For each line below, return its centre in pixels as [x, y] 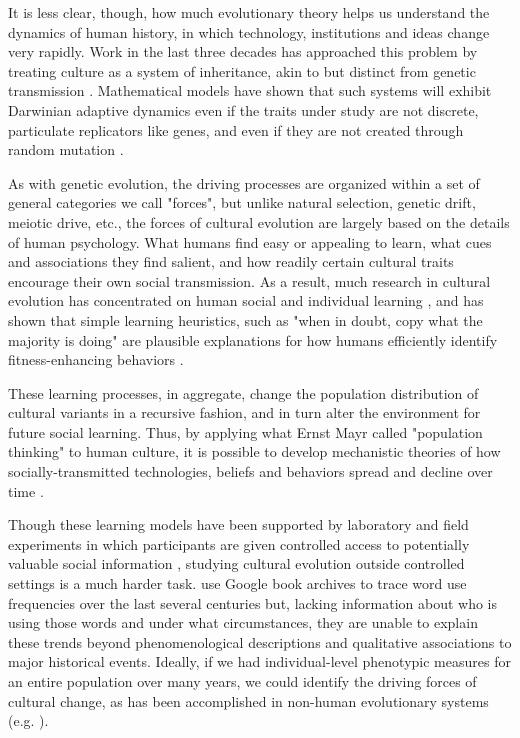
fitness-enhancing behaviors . [96, 359]
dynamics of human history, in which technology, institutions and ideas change [249, 31]
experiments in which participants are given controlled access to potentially [239, 543]
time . [26, 490]
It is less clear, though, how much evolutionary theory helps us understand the [249, 12]
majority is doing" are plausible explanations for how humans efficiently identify [253, 339]
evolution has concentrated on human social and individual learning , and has [246, 300]
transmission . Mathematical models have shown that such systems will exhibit [250, 90]
